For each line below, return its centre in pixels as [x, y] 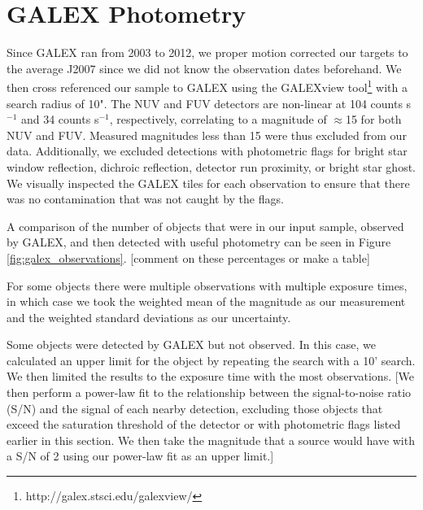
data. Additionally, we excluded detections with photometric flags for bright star [207, 151]
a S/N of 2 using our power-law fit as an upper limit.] [140, 456]
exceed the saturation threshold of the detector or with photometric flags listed [204, 424]
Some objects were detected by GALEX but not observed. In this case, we [191, 344]
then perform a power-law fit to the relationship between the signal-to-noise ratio [209, 392]
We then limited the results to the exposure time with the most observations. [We [211, 376]
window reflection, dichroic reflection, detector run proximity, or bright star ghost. [211, 166]
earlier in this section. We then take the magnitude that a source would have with [211, 440]
